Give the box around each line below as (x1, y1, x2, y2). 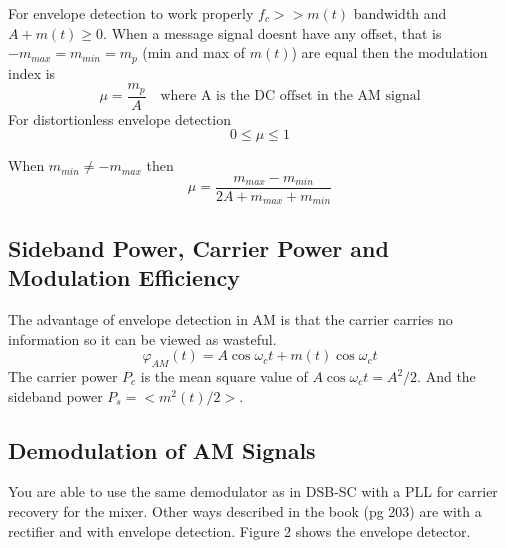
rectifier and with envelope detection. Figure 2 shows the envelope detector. (8, 520, 471, 541)
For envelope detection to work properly (8, 3, 254, 23)
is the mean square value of (140, 366, 308, 386)
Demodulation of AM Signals (8, 434, 316, 465)
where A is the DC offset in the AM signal (160, 89, 421, 104)
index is (8, 62, 56, 83)
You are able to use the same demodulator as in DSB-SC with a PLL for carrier (8, 481, 498, 502)
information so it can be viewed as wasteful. (8, 328, 277, 349)
